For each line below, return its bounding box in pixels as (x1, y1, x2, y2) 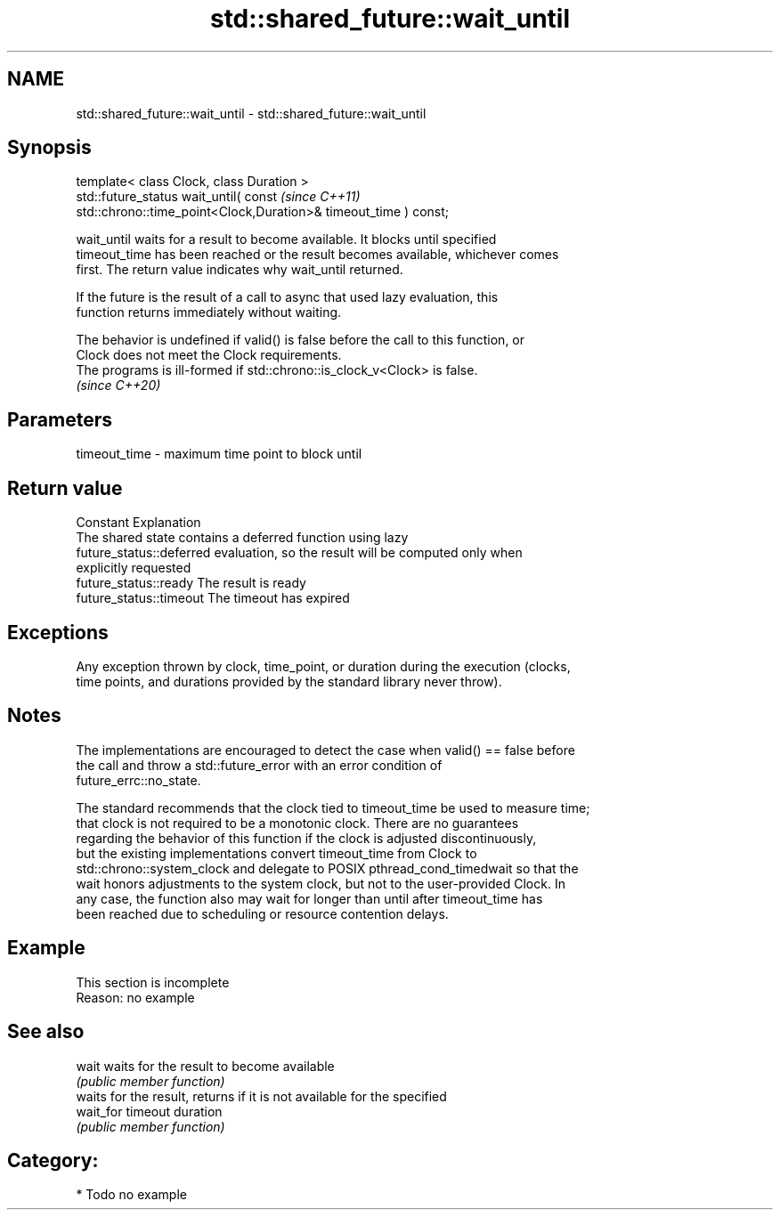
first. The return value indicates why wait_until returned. (76, 262, 403, 278)
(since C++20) (76, 377, 161, 393)
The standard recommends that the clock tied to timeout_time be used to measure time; (76, 799, 590, 815)
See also (7, 1020, 85, 1043)
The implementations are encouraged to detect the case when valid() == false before (76, 742, 575, 758)
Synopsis (7, 136, 92, 159)
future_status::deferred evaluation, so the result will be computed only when (76, 545, 523, 561)
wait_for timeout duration (76, 1103, 223, 1119)
